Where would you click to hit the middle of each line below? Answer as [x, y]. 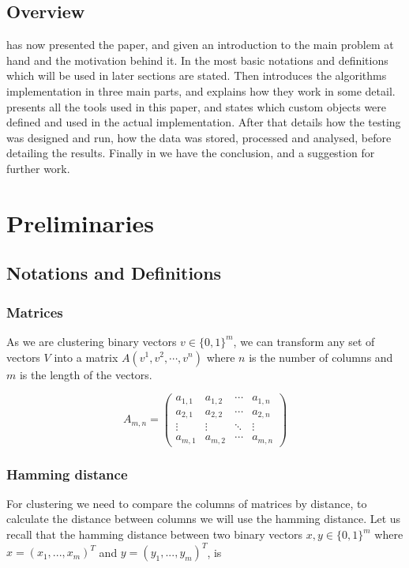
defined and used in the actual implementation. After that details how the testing [204, 122]
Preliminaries [80, 222]
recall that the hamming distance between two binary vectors [155, 534]
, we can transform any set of [304, 341]
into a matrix [86, 357]
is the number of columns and [321, 357]
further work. [38, 168]
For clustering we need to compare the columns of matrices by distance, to [187, 503]
